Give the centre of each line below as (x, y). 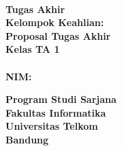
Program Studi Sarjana (61, 99)
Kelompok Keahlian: (55, 22)
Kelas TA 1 (33, 49)
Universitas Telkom (52, 126)
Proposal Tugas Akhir (58, 35)
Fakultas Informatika (56, 112)
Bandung (27, 139)
